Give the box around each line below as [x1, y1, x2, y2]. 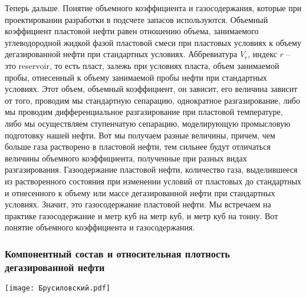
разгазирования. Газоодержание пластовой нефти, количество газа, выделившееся [5, 163, 298, 176]
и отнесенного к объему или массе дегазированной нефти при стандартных [5, 186, 275, 199]
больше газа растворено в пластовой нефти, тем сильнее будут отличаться [5, 140, 271, 153]
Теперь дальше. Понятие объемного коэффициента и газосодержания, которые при [5, 2, 302, 14]
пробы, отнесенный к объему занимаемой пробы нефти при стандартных [5, 71, 267, 83]
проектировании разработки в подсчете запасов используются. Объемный [5, 13, 268, 25]
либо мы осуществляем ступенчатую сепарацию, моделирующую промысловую [5, 117, 291, 129]
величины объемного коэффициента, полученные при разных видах [5, 151, 247, 164]
